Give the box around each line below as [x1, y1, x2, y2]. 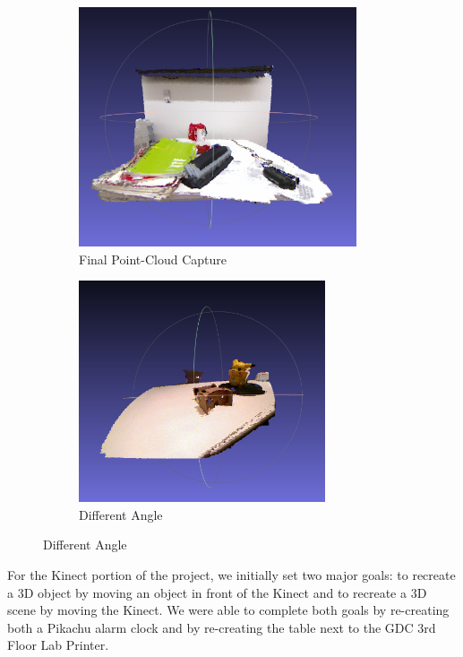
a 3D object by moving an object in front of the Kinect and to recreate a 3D [7, 583, 427, 601]
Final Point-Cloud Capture [79, 249, 227, 268]
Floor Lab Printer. [7, 635, 109, 654]
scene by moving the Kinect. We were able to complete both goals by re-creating [7, 601, 450, 619]
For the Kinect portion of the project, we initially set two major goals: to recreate [7, 565, 456, 584]
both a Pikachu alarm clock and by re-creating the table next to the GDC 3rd [7, 618, 436, 636]
